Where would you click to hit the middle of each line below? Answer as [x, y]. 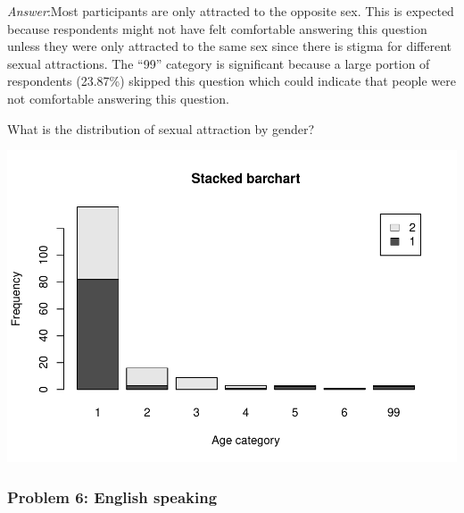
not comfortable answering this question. [118, 98]
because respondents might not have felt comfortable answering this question [217, 28]
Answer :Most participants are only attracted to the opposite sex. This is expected [231, 11]
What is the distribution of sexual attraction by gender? [161, 128]
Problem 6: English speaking [112, 496]
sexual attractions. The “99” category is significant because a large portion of [219, 63]
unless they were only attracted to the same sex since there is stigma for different [230, 46]
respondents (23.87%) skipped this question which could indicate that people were [232, 81]
